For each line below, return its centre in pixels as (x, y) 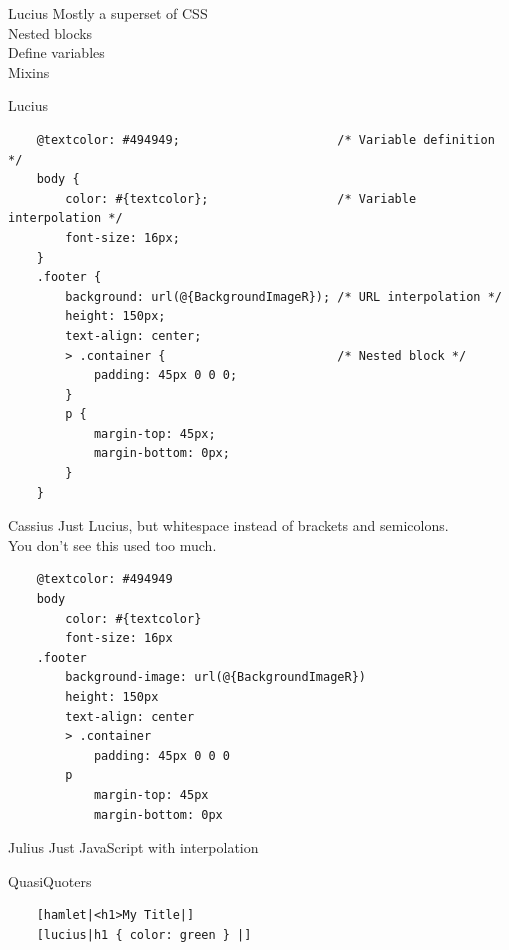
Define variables (56, 52)
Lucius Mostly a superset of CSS (108, 13)
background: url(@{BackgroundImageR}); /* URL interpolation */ (283, 296)
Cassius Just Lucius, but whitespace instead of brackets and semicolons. (228, 525)
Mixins (29, 71)
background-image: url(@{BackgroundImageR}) (215, 677)
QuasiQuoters (50, 880)
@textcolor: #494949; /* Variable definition (265, 139)
